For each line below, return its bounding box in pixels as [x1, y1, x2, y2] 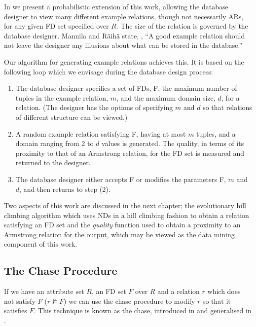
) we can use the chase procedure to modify [64, 295, 195, 306]
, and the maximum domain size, [116, 92, 216, 103]
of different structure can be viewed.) [15, 111, 128, 122]
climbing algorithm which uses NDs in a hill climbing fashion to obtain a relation [4, 210, 249, 220]
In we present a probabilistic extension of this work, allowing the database [4, 1, 228, 11]
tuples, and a [196, 128, 236, 139]
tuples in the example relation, [15, 92, 108, 103]
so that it [202, 295, 231, 306]
